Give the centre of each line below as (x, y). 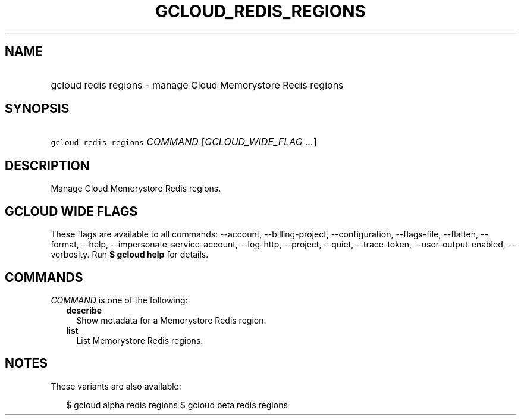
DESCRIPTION (47, 165)
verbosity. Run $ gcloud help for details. (130, 255)
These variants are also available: (116, 386)
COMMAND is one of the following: (119, 300)
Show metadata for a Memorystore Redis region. (171, 320)
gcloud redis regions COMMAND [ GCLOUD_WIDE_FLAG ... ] (184, 142)
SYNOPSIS (37, 109)
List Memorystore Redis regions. (140, 340)
